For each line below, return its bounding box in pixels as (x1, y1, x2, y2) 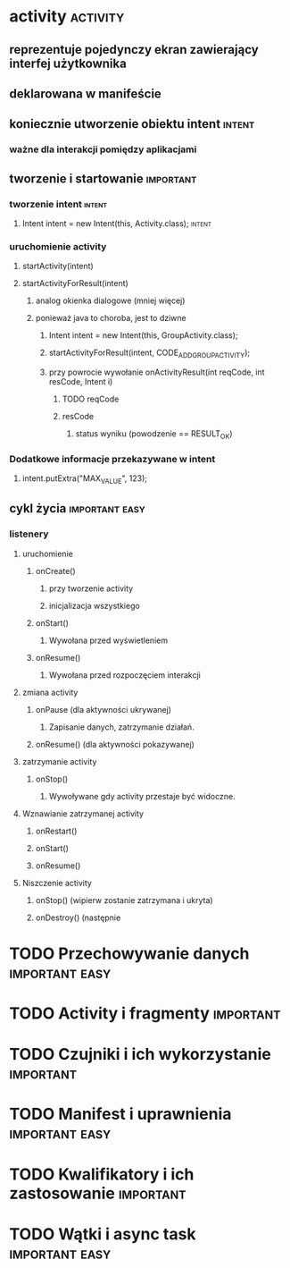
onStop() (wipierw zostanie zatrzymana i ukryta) (35, 894, 213, 905)
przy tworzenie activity (48, 583, 134, 594)
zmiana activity (21, 687, 79, 697)
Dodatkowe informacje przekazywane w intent (9, 452, 216, 465)
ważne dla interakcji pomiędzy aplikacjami (9, 143, 197, 156)
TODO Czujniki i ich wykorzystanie (9, 1044, 272, 1065)
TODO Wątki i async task (9, 1223, 196, 1244)
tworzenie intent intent (9, 198, 108, 210)
